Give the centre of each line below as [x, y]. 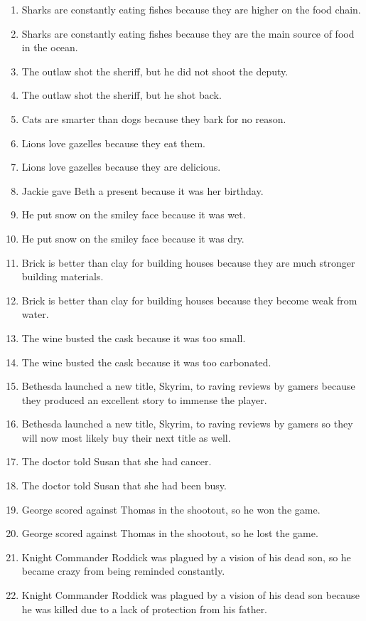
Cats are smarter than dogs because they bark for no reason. [154, 118]
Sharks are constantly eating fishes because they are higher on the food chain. [191, 9]
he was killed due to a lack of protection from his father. [145, 609]
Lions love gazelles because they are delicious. [121, 167]
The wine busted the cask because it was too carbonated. [146, 362]
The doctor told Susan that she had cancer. [117, 461]
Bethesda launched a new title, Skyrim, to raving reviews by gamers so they [187, 424]
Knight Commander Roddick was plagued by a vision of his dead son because [190, 595]
